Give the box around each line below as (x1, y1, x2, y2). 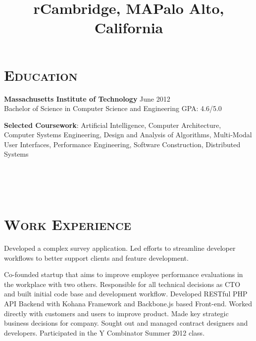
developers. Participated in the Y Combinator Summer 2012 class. (4, 327, 205, 338)
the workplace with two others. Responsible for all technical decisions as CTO (4, 279, 241, 289)
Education (4, 64, 78, 85)
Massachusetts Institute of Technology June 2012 (4, 93, 170, 104)
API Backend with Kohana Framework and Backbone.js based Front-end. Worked (4, 298, 253, 308)
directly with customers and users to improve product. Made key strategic (4, 308, 229, 318)
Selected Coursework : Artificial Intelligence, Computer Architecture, (4, 119, 221, 130)
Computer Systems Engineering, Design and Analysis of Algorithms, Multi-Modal (4, 129, 252, 140)
